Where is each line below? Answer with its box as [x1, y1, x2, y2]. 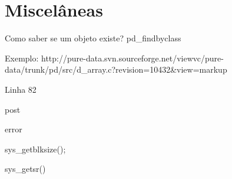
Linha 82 [5, 83, 37, 95]
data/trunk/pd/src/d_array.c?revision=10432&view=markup [5, 63, 227, 76]
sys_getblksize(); [5, 142, 66, 155]
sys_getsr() [5, 162, 46, 175]
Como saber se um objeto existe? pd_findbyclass [5, 32, 181, 44]
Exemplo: [5, 51, 39, 64]
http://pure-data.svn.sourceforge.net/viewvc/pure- [41, 51, 224, 64]
